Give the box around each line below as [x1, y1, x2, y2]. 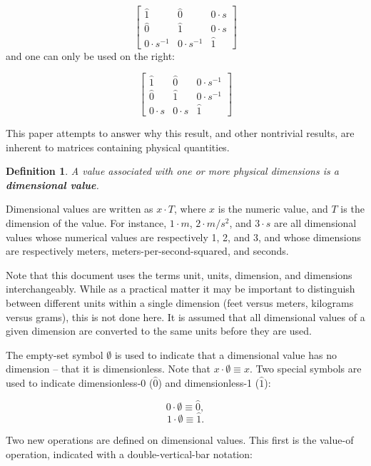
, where [174, 201, 206, 216]
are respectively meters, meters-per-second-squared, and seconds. [6, 243, 289, 258]
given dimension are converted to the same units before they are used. [6, 323, 312, 338]
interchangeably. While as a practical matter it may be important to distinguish [6, 281, 355, 296]
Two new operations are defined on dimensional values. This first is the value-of [6, 432, 354, 447]
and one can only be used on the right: [6, 48, 175, 63]
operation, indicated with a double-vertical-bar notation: [6, 446, 253, 461]
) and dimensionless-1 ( [158, 375, 260, 390]
